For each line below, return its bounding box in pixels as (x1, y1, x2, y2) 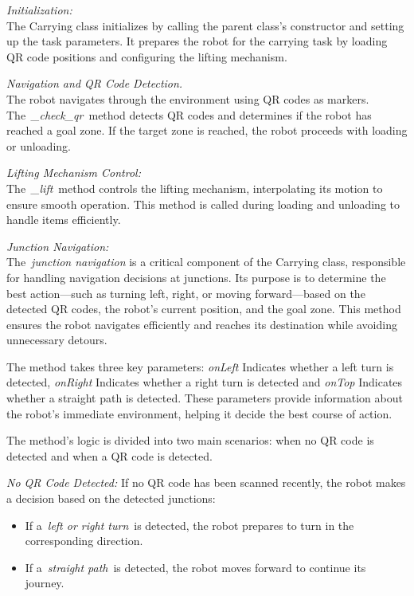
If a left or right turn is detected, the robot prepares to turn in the (25, 516, 354, 533)
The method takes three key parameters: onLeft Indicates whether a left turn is (6, 358, 394, 374)
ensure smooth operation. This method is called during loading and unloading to (6, 195, 400, 212)
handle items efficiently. (6, 211, 121, 228)
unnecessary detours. (6, 331, 107, 348)
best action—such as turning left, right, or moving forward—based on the (6, 284, 365, 301)
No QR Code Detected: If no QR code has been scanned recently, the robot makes (6, 474, 406, 491)
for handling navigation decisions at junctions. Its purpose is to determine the (6, 269, 386, 285)
